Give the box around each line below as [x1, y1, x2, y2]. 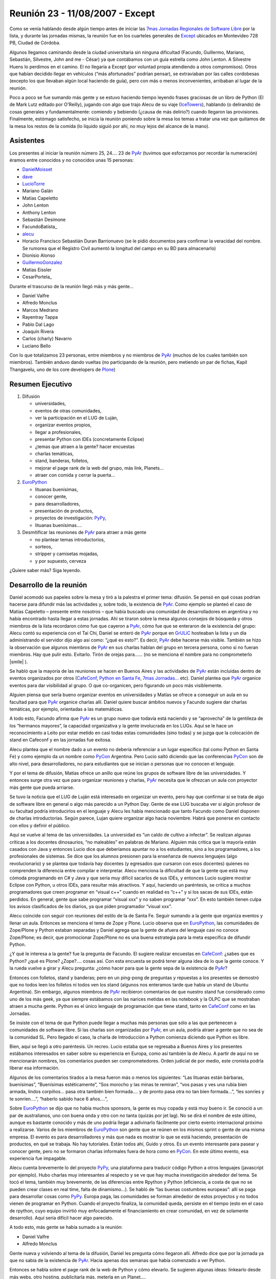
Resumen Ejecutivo [9, 380, 73, 388]
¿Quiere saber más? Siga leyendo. [9, 567, 81, 574]
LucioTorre [22, 181, 45, 187]
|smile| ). [9, 658, 28, 665]
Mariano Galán [22, 188, 53, 194]
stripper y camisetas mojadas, [35, 550, 99, 557]
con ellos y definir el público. [9, 822, 71, 828]
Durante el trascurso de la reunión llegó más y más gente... [9, 283, 134, 289]
